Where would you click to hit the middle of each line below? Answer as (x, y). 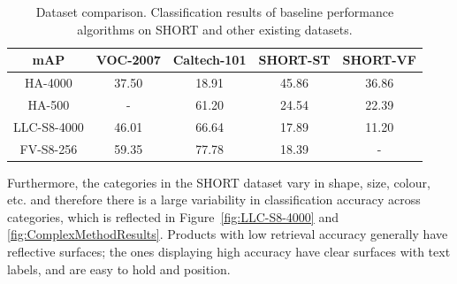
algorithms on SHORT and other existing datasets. (215, 29)
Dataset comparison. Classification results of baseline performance (215, 12)
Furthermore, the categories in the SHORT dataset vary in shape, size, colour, (219, 182)
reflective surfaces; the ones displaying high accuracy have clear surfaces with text (229, 252)
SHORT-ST (294, 60)
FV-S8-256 (49, 148)
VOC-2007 (128, 60)
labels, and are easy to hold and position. (119, 269)
